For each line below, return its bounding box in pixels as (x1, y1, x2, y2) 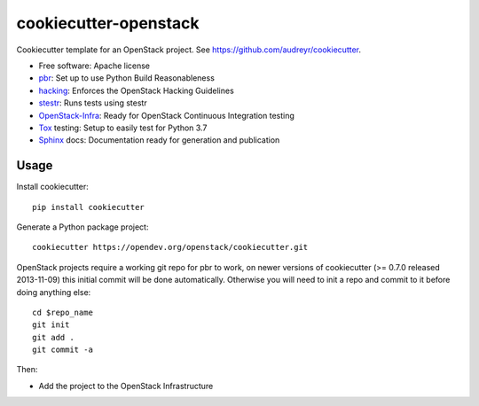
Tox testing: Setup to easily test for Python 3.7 (38, 122, 208, 133)
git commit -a (32, 345, 93, 355)
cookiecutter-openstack (16, 13, 200, 33)
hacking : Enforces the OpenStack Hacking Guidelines (38, 85, 234, 96)
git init (32, 320, 70, 330)
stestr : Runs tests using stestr (38, 98, 147, 108)
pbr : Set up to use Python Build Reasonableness (38, 73, 215, 83)
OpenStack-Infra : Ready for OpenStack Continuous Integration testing (38, 110, 294, 121)
